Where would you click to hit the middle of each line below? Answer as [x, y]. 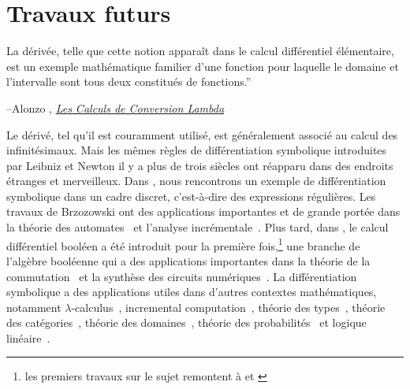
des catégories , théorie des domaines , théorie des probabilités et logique [186, 322]
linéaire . [28, 337]
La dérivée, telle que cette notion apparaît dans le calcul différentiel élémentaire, [200, 51]
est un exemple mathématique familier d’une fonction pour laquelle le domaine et [203, 66]
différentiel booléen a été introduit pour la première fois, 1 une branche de [183, 244]
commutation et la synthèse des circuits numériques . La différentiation [182, 276]
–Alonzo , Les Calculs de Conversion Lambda [116, 107]
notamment [34, 307]
